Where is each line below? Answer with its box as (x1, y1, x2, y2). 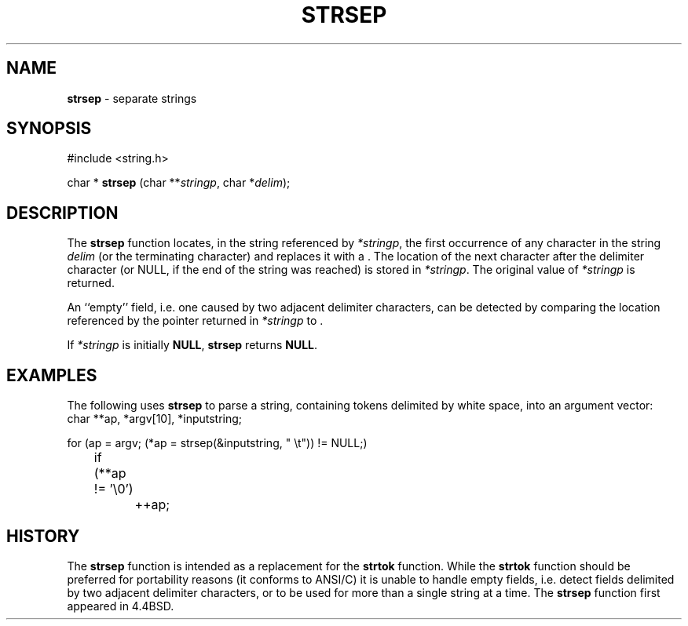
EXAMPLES (6, 365, 97, 385)
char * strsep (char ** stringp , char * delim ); (67, 176, 291, 190)
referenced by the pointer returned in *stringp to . (67, 314, 324, 328)
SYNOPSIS (6, 118, 92, 139)
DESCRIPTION (6, 202, 119, 223)
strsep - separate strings (67, 91, 197, 105)
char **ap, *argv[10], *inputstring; (67, 412, 243, 426)
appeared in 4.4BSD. (67, 599, 174, 613)
